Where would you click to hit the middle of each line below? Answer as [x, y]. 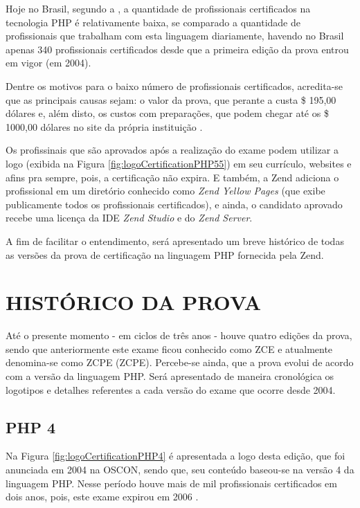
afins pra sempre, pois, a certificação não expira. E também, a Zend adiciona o [172, 177]
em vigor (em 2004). [48, 63]
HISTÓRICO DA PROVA [133, 302]
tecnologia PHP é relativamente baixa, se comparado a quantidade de [153, 22]
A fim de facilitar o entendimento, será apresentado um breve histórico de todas [175, 241]
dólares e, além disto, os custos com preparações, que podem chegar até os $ [167, 113]
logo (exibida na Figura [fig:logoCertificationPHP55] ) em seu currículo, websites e [179, 163]
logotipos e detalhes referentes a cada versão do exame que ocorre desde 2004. [171, 389]
